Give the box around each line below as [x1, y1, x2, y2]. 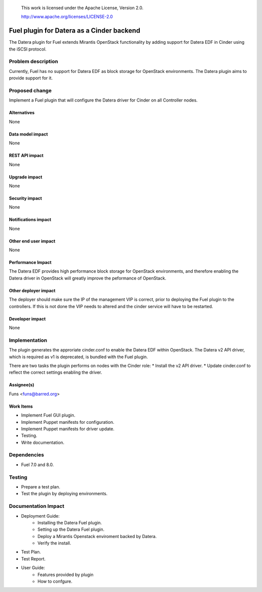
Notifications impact [9, 217, 51, 223]
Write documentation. [21, 439, 65, 445]
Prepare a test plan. [21, 484, 61, 489]
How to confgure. [37, 578, 73, 584]
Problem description [9, 58, 58, 65]
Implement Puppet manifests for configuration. [21, 419, 115, 425]
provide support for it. [9, 75, 53, 81]
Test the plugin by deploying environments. [21, 491, 108, 497]
